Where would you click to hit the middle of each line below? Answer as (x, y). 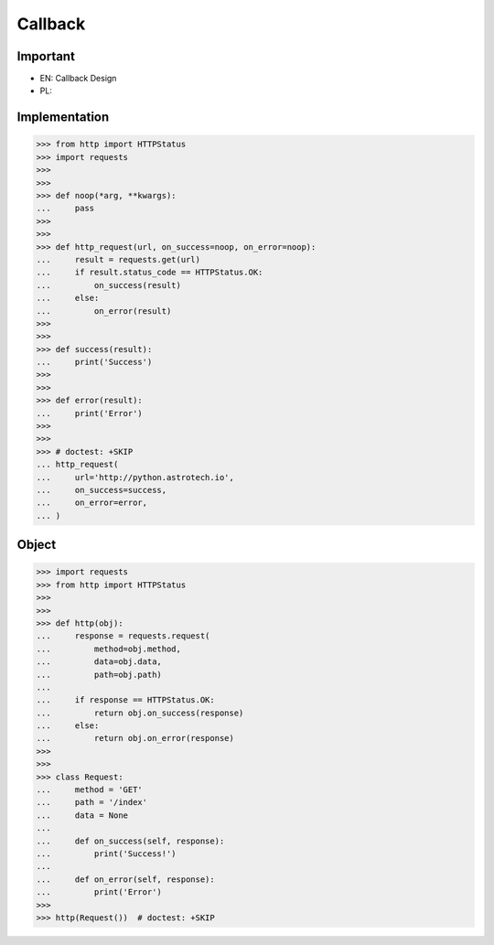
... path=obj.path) (99, 674)
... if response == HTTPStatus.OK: (125, 700)
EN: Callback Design (78, 79)
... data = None (82, 815)
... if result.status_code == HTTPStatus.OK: (150, 273)
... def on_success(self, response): (130, 841)
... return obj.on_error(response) (135, 738)
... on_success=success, (102, 490)
